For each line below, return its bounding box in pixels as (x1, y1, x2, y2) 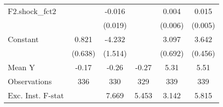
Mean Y (8, 61, 35, 73)
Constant (8, 33, 39, 45)
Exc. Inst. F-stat (8, 90, 64, 101)
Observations (8, 76, 52, 87)
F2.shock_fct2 (8, 5, 56, 16)
